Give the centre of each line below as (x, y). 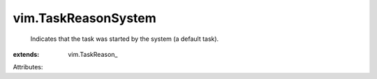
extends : (26, 54)
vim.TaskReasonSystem (84, 18)
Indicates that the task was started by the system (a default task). (125, 39)
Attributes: (28, 67)
